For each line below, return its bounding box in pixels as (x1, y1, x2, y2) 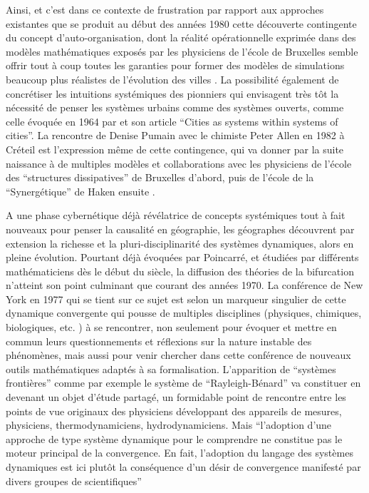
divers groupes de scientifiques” (6, 473, 142, 488)
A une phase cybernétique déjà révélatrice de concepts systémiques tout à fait (6, 208, 345, 223)
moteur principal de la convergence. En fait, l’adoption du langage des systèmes (6, 445, 353, 460)
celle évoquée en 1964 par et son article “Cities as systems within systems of (6, 113, 338, 128)
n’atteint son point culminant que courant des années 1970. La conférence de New (6, 278, 363, 293)
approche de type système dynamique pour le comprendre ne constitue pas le (6, 431, 343, 446)
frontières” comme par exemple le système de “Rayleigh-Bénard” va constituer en (6, 375, 361, 390)
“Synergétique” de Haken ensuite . (6, 183, 155, 198)
